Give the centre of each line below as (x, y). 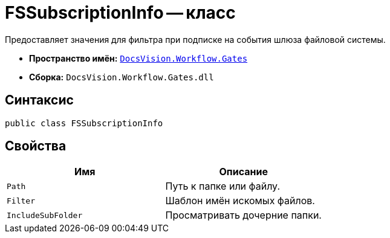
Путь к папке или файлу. (223, 186)
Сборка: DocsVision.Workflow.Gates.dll (122, 77)
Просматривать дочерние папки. (243, 215)
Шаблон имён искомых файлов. (240, 201)
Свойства (36, 146)
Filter (21, 201)
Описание (243, 172)
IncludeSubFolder (45, 215)
